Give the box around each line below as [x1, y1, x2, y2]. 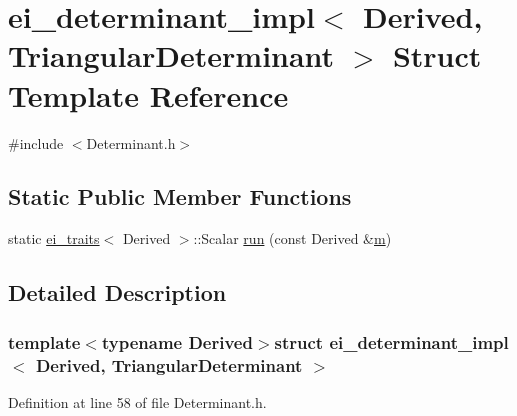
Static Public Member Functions [8, 181, 352, 212]
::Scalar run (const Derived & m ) [193, 228, 392, 249]
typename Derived [101, 329, 253, 354]
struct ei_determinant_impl [274, 329, 509, 354]
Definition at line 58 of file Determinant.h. [8, 391, 267, 412]
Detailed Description [8, 277, 227, 308]
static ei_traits [8, 228, 100, 249]
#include [8, 132, 64, 153]
